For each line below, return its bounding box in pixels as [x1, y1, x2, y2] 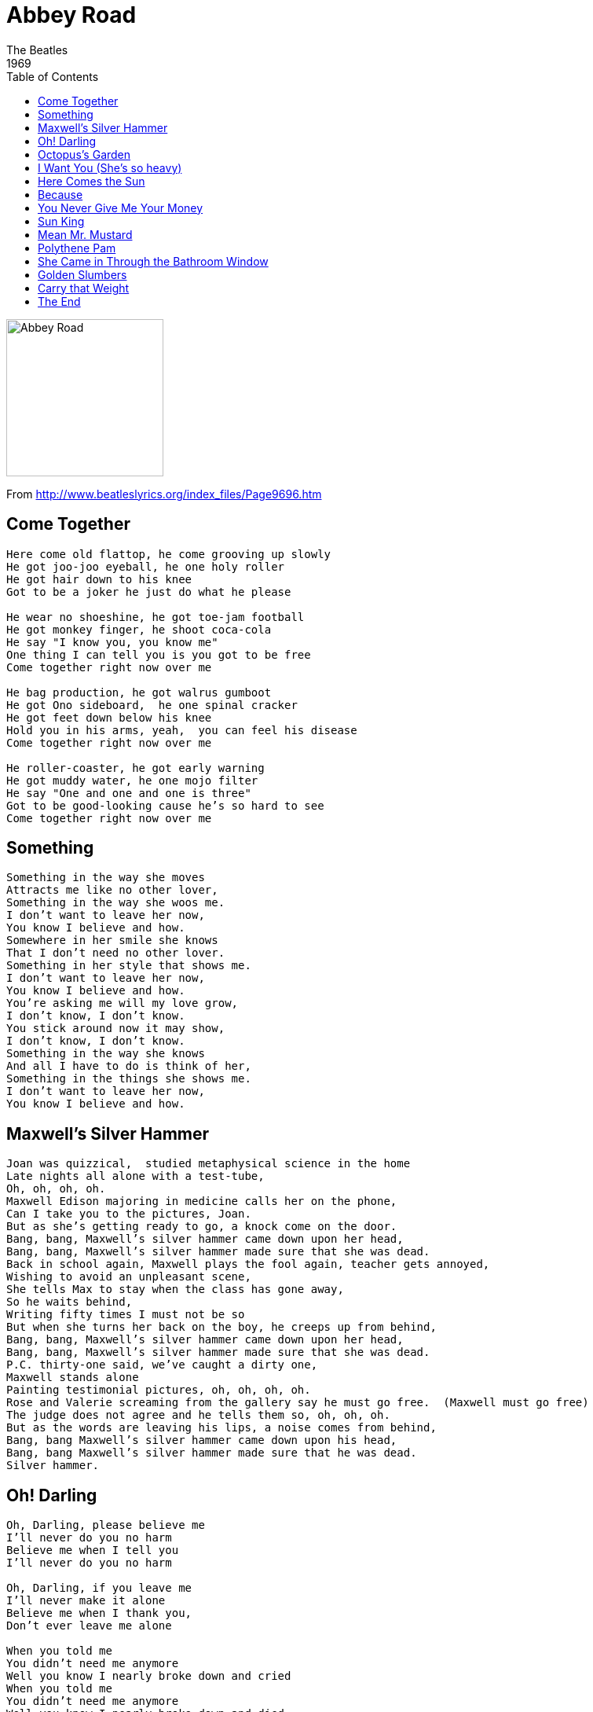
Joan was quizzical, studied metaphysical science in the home [6, 1157, 411, 1170]
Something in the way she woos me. [6, 896, 225, 909]
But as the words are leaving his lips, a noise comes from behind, [6, 1421, 437, 1435]
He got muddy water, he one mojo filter [6, 773, 258, 787]
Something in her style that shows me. [6, 959, 251, 972]
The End [38, 294, 81, 308]
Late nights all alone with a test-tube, [6, 1170, 265, 1183]
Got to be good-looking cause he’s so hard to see [6, 799, 324, 812]
